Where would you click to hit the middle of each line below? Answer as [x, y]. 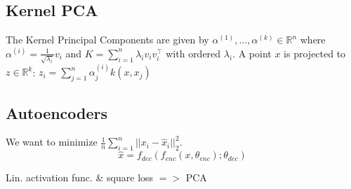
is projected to [315, 53]
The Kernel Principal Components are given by [107, 40]
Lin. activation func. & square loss [80, 177]
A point [255, 53]
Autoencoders [57, 112]
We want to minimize [52, 142]
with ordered [193, 53]
